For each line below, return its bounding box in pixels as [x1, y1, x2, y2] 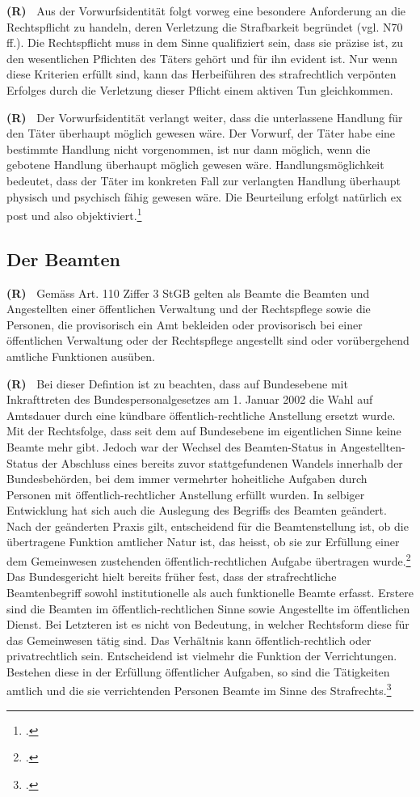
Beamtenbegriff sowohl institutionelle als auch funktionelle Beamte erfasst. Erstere [6, 583, 414, 600]
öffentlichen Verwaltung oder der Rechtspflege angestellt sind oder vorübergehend [6, 332, 409, 349]
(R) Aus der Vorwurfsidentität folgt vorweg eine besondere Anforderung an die [6, 2, 406, 19]
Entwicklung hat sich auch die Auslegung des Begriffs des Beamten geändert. [6, 502, 387, 519]
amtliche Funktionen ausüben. [6, 347, 155, 364]
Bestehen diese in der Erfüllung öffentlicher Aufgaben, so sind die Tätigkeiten [6, 663, 390, 680]
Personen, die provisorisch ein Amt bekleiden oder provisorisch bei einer [6, 316, 363, 333]
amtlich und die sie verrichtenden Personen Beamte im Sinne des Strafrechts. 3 [6, 680, 392, 699]
